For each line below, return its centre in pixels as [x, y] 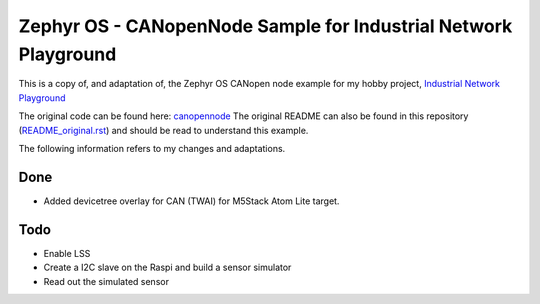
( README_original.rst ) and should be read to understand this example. [163, 130]
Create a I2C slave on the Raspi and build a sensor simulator [167, 267]
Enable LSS [67, 253]
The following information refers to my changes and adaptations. [152, 148]
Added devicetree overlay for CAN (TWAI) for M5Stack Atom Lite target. [191, 201]
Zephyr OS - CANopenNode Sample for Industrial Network [265, 26]
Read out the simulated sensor [106, 281]
